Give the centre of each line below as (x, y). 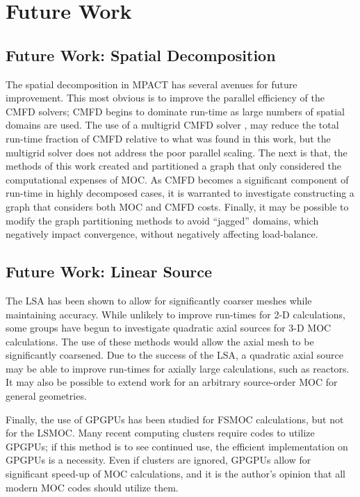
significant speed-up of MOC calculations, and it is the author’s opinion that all (175, 474)
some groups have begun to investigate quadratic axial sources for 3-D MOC (169, 328)
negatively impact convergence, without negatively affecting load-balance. (162, 234)
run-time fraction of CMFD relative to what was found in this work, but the (168, 138)
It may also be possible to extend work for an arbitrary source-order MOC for (172, 382)
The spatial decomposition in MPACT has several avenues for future (152, 84)
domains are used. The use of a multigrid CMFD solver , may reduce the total (172, 125)
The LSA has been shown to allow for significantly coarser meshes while (159, 300)
